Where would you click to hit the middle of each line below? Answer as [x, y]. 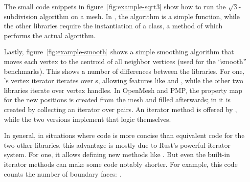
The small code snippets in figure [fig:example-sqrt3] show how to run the [115, 6]
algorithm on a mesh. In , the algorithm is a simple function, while [140, 16]
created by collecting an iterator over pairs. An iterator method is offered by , [121, 109]
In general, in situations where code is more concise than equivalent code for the [124, 135]
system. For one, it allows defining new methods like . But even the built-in [117, 154]
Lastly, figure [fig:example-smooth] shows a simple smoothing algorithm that [119, 52]
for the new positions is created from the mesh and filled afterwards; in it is [117, 100]
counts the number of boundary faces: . [63, 173]
